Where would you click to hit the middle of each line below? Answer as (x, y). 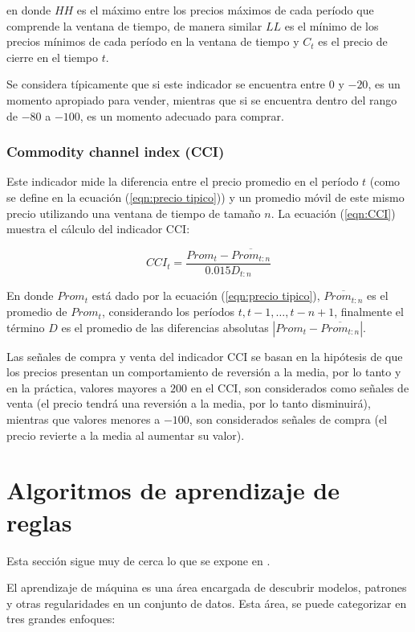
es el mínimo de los (332, 25)
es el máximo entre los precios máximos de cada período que (225, 10)
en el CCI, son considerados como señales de (300, 387)
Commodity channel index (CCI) (116, 152)
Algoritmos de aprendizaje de (173, 490)
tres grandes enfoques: (61, 619)
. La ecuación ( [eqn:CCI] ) (333, 213)
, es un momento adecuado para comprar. (182, 115)
